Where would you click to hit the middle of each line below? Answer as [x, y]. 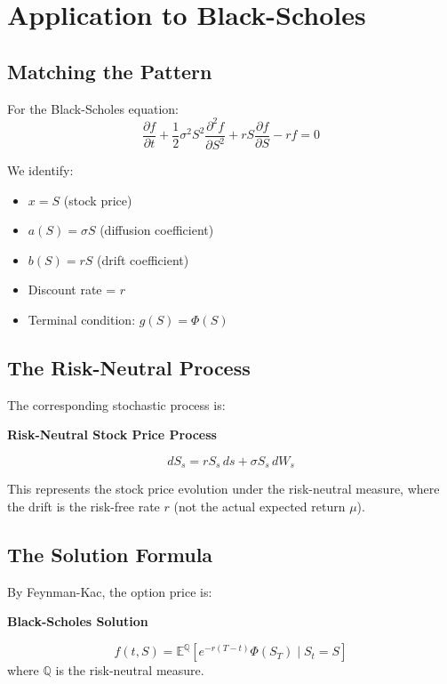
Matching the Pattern [110, 71]
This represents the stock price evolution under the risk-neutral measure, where [223, 489]
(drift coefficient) [143, 259]
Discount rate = [72, 290]
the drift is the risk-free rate [84, 507]
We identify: [40, 170]
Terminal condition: [82, 320]
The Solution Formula [110, 555]
